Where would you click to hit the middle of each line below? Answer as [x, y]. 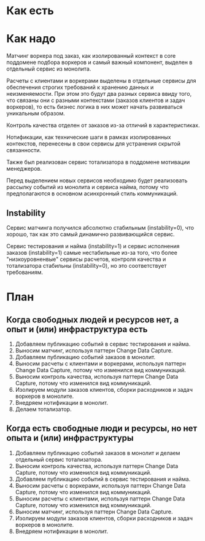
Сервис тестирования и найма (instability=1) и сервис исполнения [93, 246]
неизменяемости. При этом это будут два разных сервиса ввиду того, [99, 94]
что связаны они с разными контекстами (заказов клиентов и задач [96, 100]
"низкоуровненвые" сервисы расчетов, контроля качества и [86, 259]
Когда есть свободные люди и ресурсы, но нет [102, 428]
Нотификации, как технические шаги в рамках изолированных [89, 137]
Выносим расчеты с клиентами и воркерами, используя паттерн [100, 364]
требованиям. [25, 272]
